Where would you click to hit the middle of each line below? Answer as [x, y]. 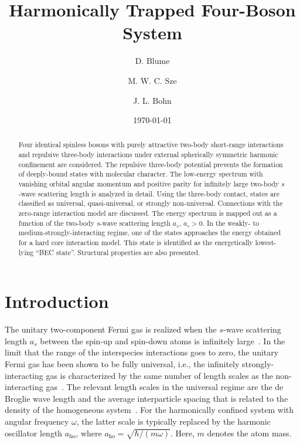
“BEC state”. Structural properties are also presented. [118, 252]
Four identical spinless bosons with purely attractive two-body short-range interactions [151, 145]
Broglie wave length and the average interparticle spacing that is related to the [146, 398]
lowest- [266, 243]
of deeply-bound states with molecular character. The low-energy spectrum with [141, 174]
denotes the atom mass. [249, 433]
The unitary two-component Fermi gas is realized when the [111, 329]
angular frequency [37, 421]
